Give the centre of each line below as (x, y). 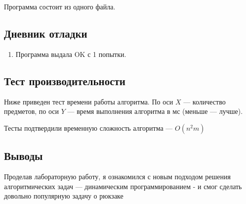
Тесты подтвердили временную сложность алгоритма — (88, 127)
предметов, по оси (32, 111)
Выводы (23, 156)
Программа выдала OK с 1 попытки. (71, 54)
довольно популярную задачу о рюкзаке (64, 196)
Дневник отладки (46, 33)
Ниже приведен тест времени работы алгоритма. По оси (89, 101)
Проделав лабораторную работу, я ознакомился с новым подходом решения (117, 176)
